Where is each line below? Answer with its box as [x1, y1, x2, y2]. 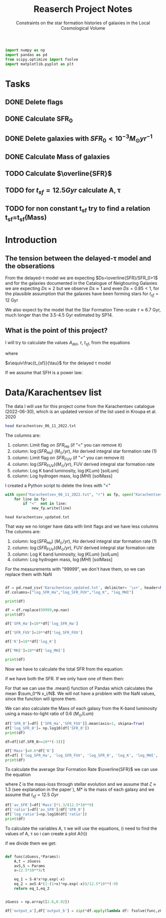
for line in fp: [14, 497, 48, 502]
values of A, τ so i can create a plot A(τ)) [5, 830, 87, 836]
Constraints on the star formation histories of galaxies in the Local [16, 20, 150, 26]
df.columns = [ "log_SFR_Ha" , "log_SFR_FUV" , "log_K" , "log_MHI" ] [5, 590, 134, 595]
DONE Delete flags [5, 98, 63, 106]
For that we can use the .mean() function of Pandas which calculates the [5, 685, 153, 691]
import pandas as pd [5, 52, 48, 57]
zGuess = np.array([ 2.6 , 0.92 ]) [5, 899, 70, 904]
